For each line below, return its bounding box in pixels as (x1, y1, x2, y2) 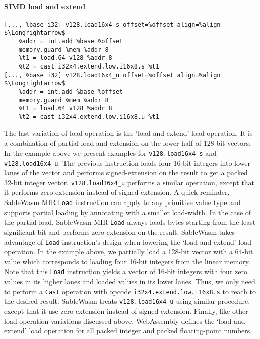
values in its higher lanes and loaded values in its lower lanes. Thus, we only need (4, 276, 255, 287)
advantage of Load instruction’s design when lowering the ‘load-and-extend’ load (4, 236, 251, 247)
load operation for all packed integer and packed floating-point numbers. (29, 325, 252, 336)
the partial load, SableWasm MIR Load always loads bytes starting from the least (4, 217, 256, 227)
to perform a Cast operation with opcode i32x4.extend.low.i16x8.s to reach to (4, 286, 256, 296)
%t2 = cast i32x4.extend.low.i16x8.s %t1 (18, 63, 159, 71)
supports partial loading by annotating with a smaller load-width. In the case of (4, 207, 251, 217)
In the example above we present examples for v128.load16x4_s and (4, 147, 217, 158)
